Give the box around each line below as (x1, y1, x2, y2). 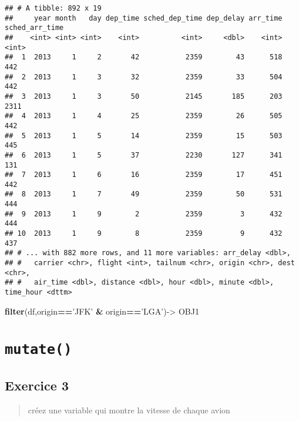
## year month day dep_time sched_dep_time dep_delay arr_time (5, 14, 283, 22)
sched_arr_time (5, 24, 64, 32)
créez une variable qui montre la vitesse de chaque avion (28, 403, 230, 416)
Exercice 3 (5, 376, 69, 395)
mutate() (5, 341, 72, 358)
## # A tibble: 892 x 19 (5, 4, 102, 12)
